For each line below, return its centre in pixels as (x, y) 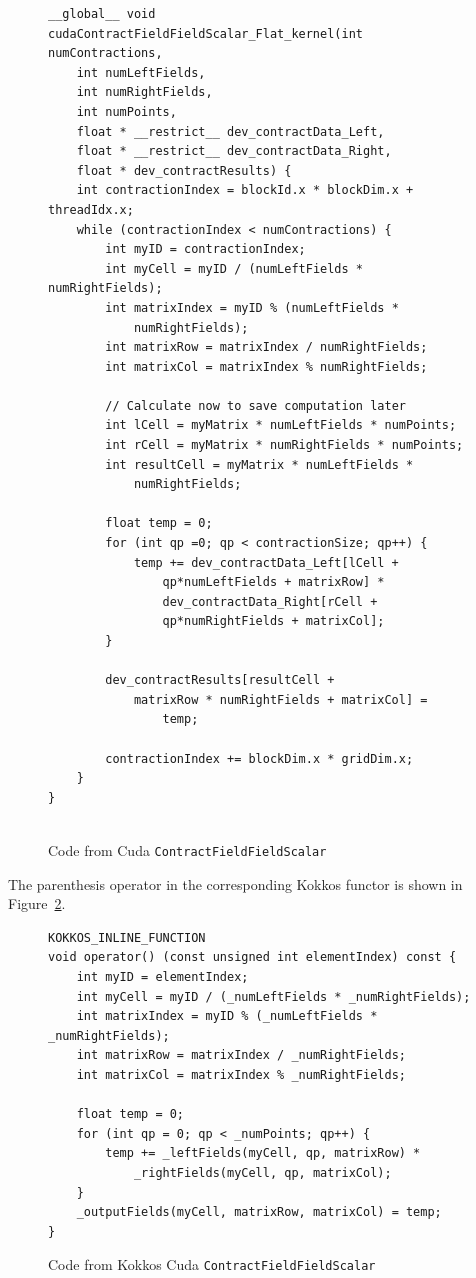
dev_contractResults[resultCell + (220, 680)
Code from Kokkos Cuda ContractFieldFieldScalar (212, 1264)
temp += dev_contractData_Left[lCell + (266, 562)
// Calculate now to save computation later (255, 405)
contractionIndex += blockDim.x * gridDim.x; (259, 758)
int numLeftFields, (141, 72)
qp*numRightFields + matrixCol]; (273, 621)
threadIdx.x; (91, 209)
